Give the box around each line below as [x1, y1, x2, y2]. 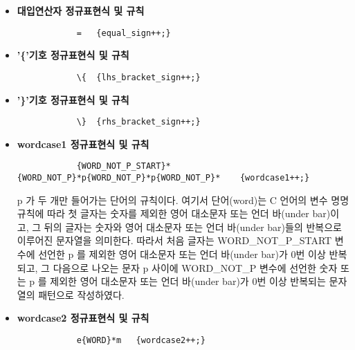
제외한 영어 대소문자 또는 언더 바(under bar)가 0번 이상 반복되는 [50, 274, 326, 288]
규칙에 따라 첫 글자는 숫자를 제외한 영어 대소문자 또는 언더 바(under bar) [17, 206, 331, 221]
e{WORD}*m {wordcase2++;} [76, 335, 206, 345]
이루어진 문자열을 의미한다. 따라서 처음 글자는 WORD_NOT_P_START [17, 233, 332, 248]
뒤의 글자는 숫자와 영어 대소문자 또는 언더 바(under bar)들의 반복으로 [44, 219, 342, 234]
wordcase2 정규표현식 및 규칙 [17, 311, 149, 325]
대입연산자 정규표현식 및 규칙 [17, 3, 145, 17]
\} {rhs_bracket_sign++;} [76, 117, 201, 127]
